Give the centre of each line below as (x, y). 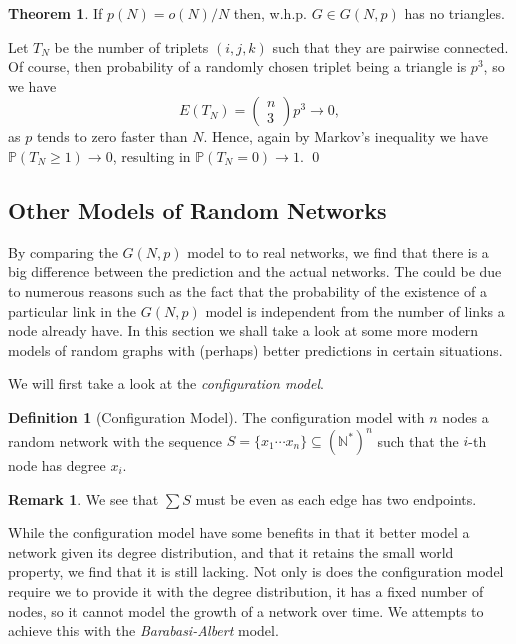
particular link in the (72, 310)
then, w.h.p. (270, 13)
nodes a (465, 416)
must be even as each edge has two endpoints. (336, 498)
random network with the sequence (115, 440)
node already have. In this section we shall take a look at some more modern (243, 330)
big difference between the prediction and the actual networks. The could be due (255, 271)
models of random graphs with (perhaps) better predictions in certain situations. (255, 349)
